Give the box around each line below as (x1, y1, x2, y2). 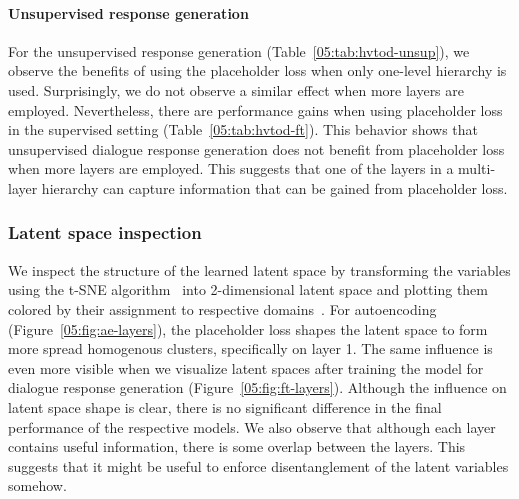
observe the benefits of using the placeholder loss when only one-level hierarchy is (8, 60, 507, 81)
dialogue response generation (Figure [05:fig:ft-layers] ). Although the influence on (8, 377, 507, 398)
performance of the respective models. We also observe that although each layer (8, 416, 496, 437)
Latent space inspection (8, 220, 202, 245)
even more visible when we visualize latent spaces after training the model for (8, 357, 484, 378)
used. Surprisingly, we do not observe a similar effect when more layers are (8, 79, 465, 100)
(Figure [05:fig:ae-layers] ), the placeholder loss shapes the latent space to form (8, 318, 488, 339)
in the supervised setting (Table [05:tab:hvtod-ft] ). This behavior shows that (8, 119, 479, 140)
